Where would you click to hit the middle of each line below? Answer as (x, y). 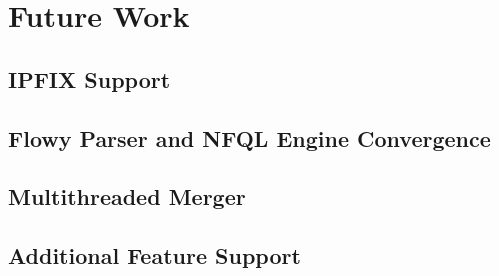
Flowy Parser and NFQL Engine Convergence (249, 137)
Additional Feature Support (154, 255)
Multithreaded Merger (127, 196)
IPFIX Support (89, 78)
